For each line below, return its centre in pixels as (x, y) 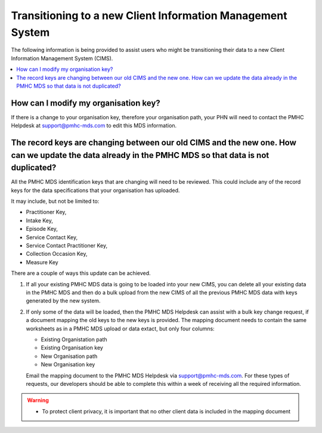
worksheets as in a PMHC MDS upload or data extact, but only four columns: (120, 329)
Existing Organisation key (72, 348)
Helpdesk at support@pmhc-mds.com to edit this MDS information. (94, 126)
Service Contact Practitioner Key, (66, 246)
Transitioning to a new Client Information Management (149, 16)
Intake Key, (40, 220)
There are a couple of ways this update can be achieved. (81, 273)
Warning (38, 400)
